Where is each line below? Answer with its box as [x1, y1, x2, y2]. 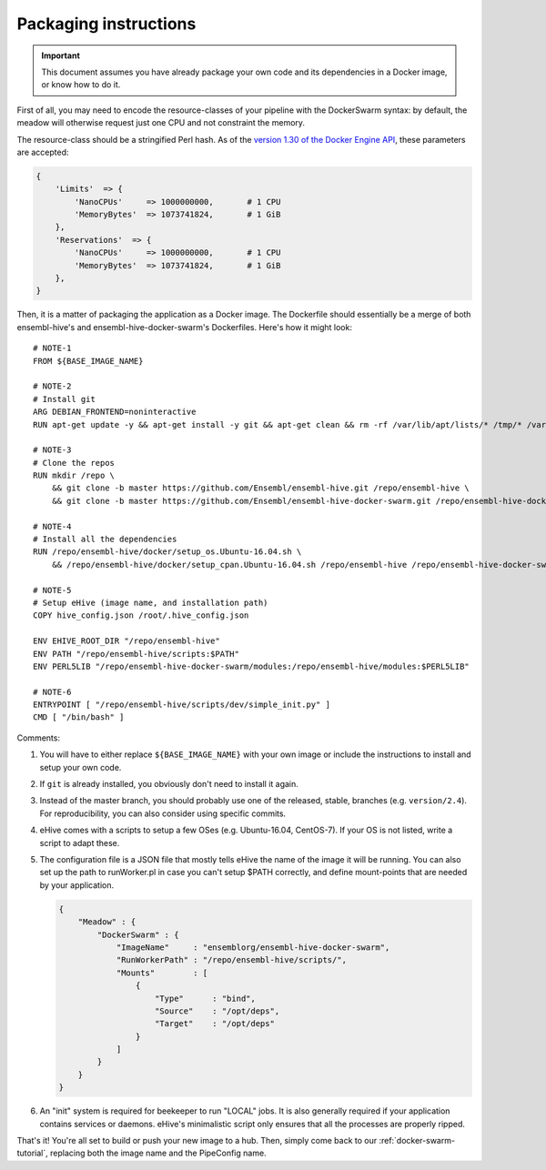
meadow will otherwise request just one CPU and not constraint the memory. [16, 117, 305, 128]
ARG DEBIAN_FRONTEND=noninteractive [33, 407, 197, 418]
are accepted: [16, 146, 69, 157]
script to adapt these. [39, 837, 120, 848]
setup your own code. [39, 762, 122, 772]
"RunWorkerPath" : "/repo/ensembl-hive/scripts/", [116, 955, 348, 965]
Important [41, 50, 81, 61]
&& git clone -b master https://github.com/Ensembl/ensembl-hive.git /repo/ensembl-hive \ [51, 483, 470, 493]
